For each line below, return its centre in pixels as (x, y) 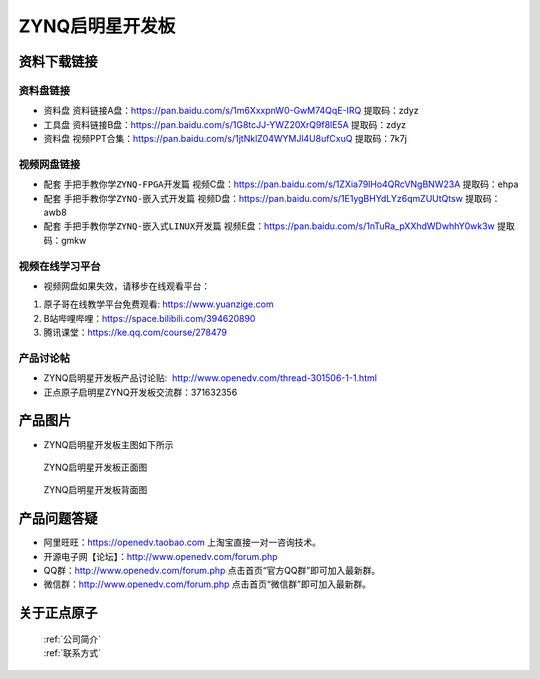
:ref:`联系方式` (72, 653)
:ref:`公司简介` (72, 639)
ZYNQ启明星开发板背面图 (95, 490)
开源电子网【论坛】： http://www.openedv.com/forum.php (161, 556)
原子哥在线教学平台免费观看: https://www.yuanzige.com (158, 304)
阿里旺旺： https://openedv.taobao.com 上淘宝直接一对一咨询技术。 (182, 542)
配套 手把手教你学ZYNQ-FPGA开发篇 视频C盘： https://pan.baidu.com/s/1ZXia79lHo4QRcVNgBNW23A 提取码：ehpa (281, 184)
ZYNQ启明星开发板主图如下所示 (108, 444)
